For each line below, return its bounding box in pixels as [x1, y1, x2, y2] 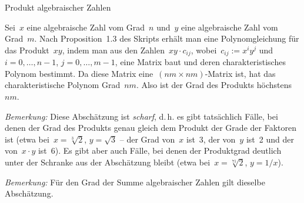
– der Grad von [119, 133, 175, 145]
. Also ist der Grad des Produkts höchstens [136, 79, 292, 91]
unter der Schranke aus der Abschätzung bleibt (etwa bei [5, 155, 211, 168]
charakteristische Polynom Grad [5, 79, 121, 91]
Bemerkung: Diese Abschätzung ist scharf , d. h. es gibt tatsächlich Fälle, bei [5, 110, 278, 122]
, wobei [191, 43, 217, 56]
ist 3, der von [186, 133, 236, 145]
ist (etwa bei [5, 133, 49, 145]
